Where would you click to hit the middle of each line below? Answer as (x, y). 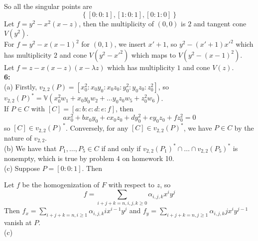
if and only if (121, 148)
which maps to (153, 54)
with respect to (131, 185)
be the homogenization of (61, 185)
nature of (18, 137)
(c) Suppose (22, 168)
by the (244, 127)
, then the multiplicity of (117, 23)
